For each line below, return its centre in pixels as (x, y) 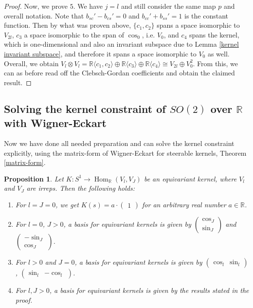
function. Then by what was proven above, (68, 25)
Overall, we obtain (31, 63)
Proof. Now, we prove (36, 6)
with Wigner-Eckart (55, 123)
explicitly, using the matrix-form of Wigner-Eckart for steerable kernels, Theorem (125, 153)
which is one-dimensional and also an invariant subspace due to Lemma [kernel (121, 44)
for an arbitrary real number (184, 204)
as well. (218, 53)
